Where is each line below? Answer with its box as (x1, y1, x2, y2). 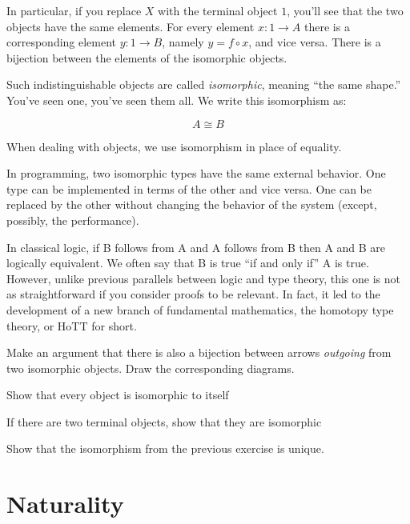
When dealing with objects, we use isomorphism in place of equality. (6, 138, 342, 154)
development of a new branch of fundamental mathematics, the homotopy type (6, 301, 394, 318)
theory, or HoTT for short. (6, 317, 137, 334)
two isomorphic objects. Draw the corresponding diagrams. (6, 359, 295, 376)
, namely (162, 34, 204, 50)
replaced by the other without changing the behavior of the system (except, (6, 196, 377, 213)
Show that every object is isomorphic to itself (6, 386, 229, 403)
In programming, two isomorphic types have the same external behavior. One (6, 165, 386, 182)
